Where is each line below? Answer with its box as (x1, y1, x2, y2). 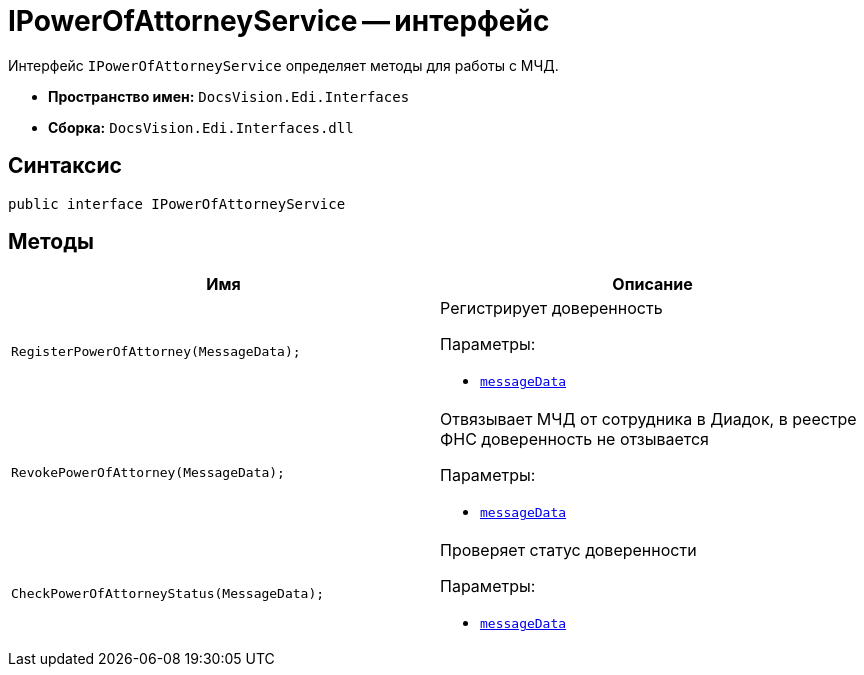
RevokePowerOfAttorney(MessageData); (11, 465, 285, 481)
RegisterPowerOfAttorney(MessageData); (11, 344, 301, 360)
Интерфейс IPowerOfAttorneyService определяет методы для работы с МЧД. (8, 56, 559, 74)
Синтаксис (8, 153, 122, 179)
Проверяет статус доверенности (440, 540, 697, 561)
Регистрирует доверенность (440, 298, 663, 319)
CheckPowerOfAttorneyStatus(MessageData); (11, 586, 325, 602)
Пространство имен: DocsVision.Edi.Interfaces (48, 87, 410, 105)
